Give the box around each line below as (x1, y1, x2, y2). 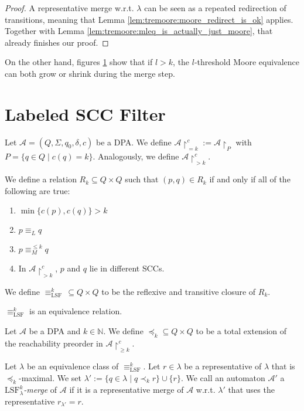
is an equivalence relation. (29, 305, 122, 317)
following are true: (5, 184, 70, 196)
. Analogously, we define (93, 150, 179, 162)
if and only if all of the (209, 173, 291, 185)
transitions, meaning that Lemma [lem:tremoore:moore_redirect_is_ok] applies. (5, 13, 293, 25)
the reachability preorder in (5, 337, 103, 349)
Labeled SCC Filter (5, 101, 166, 125)
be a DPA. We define (96, 135, 172, 148)
